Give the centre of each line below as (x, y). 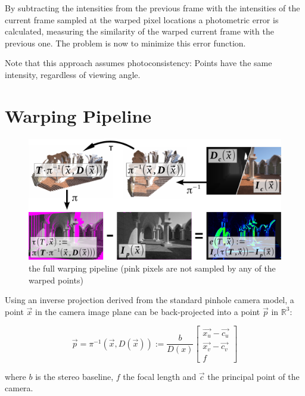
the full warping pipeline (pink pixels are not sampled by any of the (152, 268)
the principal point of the (253, 376)
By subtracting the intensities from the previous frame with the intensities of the (152, 8)
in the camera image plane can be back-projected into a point (148, 311)
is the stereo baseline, (74, 376)
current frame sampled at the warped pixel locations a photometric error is (142, 19)
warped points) (56, 280)
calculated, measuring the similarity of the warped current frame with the (139, 31)
